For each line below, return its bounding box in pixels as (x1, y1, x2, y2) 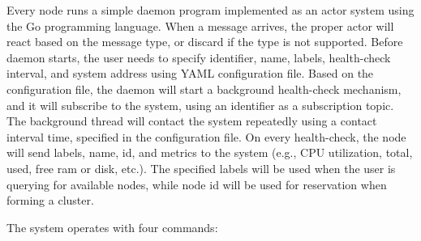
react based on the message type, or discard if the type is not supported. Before (6, 33, 403, 50)
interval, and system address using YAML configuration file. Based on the (6, 65, 374, 82)
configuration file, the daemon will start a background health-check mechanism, (6, 80, 402, 97)
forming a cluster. (6, 192, 94, 209)
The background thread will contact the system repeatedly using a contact (6, 112, 377, 129)
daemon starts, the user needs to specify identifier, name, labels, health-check (6, 49, 391, 66)
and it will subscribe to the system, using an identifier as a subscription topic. (6, 96, 394, 113)
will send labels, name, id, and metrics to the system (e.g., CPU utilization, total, (6, 144, 413, 161)
